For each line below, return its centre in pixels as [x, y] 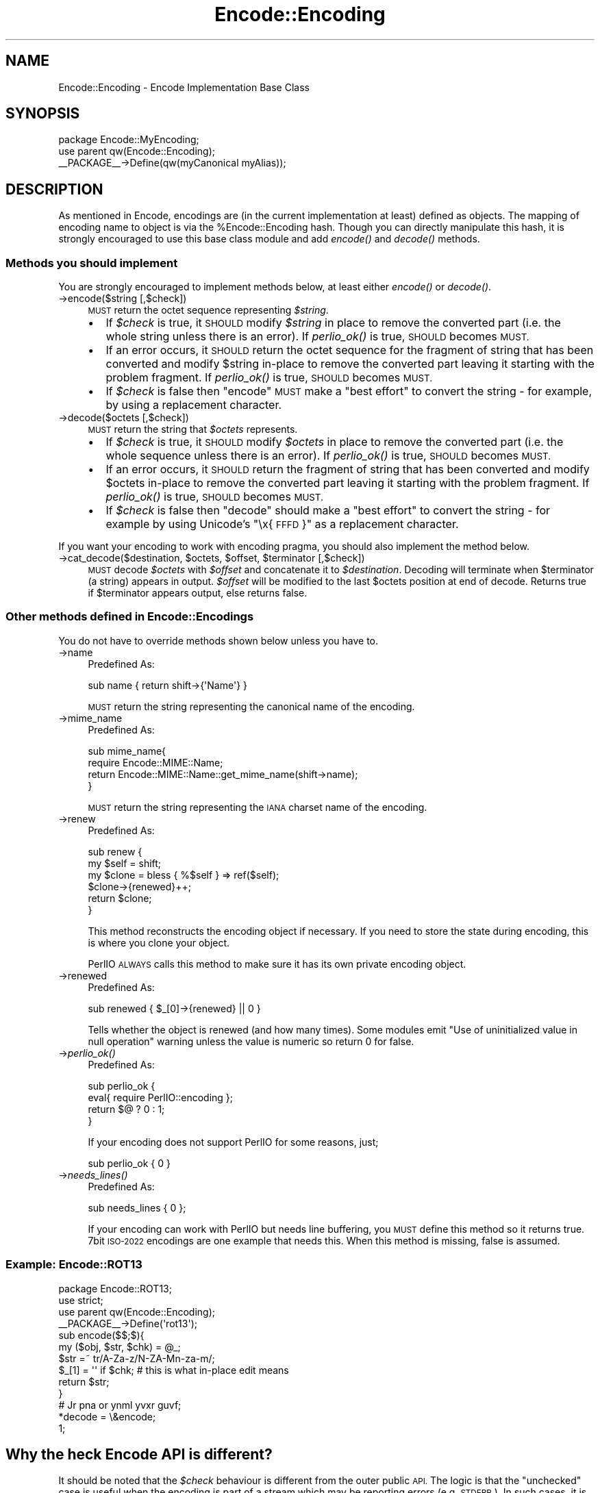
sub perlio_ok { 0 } [129, 1163]
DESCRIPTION [54, 189]
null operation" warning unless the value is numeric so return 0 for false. [251, 1041]
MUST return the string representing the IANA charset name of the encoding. [258, 807]
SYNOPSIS [43, 114]
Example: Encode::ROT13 [74, 1265]
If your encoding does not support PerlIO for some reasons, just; [233, 1142]
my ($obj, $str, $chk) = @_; [120, 1346]
